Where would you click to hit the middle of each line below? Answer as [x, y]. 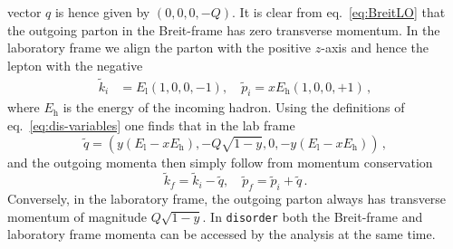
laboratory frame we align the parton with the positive [159, 48]
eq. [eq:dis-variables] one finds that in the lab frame [151, 125]
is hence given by [102, 12]
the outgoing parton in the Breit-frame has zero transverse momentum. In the [224, 29]
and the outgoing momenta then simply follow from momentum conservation [220, 162]
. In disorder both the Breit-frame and [313, 216]
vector [24, 12]
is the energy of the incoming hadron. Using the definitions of [234, 107]
